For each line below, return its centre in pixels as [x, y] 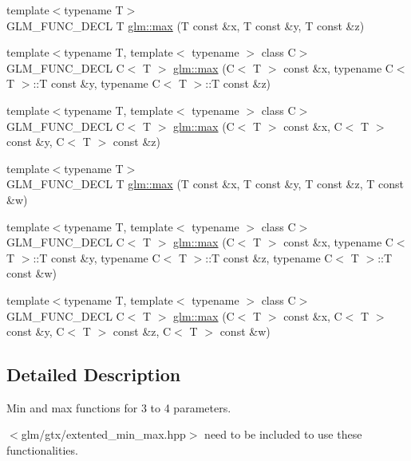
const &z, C [142, 331]
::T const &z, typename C [269, 257]
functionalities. [42, 450]
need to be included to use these [283, 434]
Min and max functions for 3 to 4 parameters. [119, 407]
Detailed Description [94, 374]
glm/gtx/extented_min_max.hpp [103, 434]
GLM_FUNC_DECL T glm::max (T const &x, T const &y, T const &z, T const [205, 184]
